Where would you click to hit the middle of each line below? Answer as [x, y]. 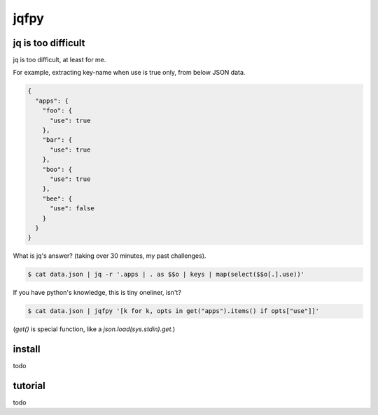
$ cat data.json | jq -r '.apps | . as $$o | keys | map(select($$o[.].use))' [166, 275]
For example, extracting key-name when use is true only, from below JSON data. [129, 73]
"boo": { [57, 169]
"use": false [72, 209]
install [27, 349]
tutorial [29, 385]
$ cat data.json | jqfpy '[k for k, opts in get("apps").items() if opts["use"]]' [174, 311]
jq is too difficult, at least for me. [59, 60]
